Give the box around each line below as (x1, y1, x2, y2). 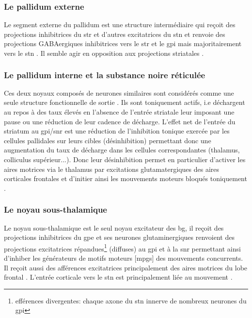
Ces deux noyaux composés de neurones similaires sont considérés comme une (4, 87, 234, 98)
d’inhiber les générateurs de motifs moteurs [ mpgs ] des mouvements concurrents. (4, 253, 243, 263)
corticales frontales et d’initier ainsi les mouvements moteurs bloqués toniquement (4, 173, 247, 184)
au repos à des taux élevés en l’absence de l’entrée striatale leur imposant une (4, 107, 235, 117)
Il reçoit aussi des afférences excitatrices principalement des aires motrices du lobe (4, 262, 248, 272)
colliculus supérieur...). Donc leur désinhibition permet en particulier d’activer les (4, 154, 246, 164)
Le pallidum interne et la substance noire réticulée (4, 68, 205, 81)
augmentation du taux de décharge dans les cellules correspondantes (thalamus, (4, 145, 240, 155)
